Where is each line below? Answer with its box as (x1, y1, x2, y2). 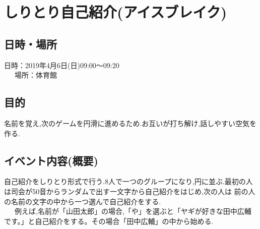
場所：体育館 (14, 70, 57, 80)
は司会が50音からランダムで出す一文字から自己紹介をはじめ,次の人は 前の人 (4, 186, 255, 196)
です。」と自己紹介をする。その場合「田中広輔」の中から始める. (4, 215, 214, 226)
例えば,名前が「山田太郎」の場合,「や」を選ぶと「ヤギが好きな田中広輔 (14, 206, 251, 216)
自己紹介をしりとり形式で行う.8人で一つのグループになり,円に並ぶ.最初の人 (4, 176, 253, 187)
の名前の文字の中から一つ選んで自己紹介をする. (4, 196, 161, 206)
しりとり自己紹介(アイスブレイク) (4, 2, 227, 22)
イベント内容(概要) (4, 152, 98, 168)
